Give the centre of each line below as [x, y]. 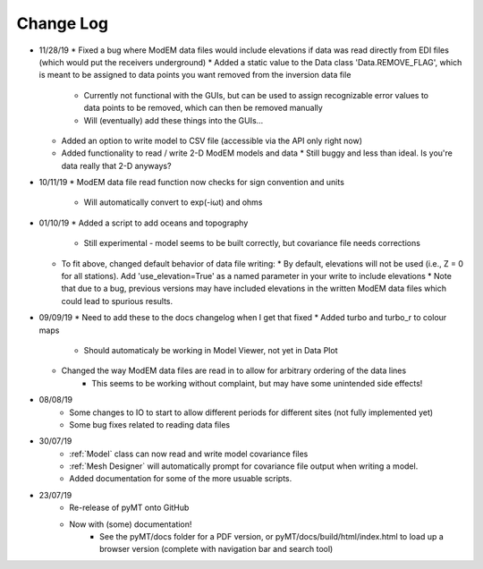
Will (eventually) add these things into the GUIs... [174, 120]
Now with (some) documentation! [131, 524]
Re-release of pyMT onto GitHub [129, 508]
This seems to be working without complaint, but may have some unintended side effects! [257, 383]
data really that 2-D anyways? [116, 166]
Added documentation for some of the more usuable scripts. [181, 479]
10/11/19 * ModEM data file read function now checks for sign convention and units [191, 183]
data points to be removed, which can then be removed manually [203, 108]
